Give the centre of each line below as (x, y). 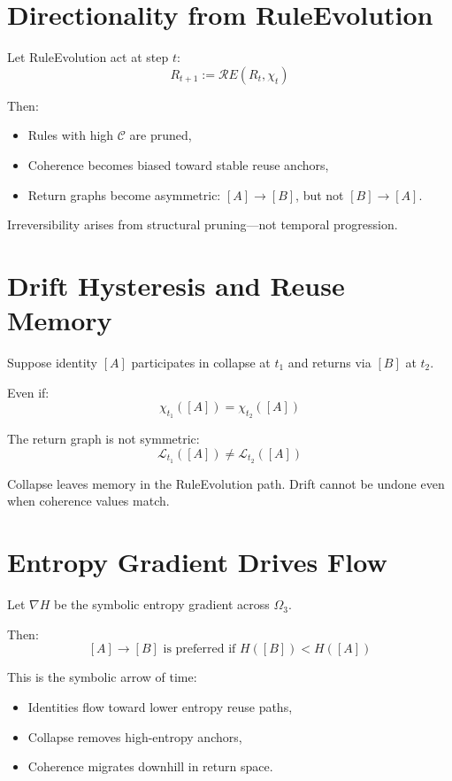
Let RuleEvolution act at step (88, 57)
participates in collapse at (201, 362)
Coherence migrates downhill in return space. (150, 766)
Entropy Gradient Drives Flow (197, 562)
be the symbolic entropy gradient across (162, 604)
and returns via (329, 362)
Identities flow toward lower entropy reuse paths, (160, 706)
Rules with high (71, 135)
